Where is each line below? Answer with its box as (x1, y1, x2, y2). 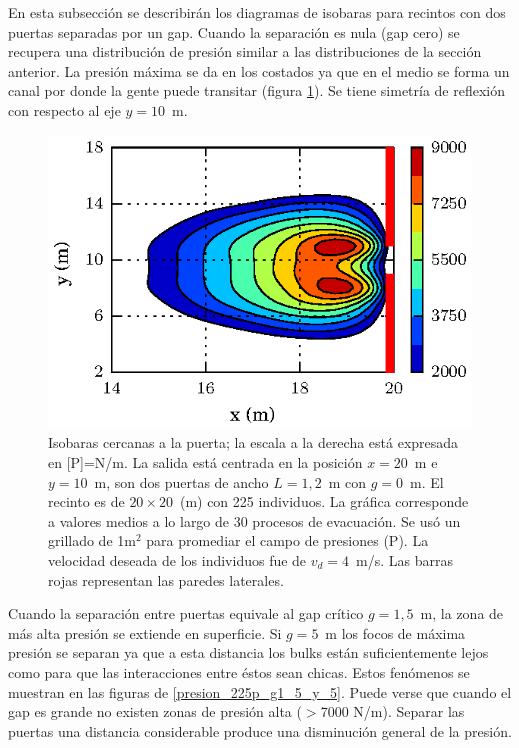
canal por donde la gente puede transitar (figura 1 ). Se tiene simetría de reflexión (8, 80, 506, 101)
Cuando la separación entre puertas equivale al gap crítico (8, 603, 364, 624)
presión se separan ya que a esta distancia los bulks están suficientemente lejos (8, 642, 489, 663)
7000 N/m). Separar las (320, 701, 465, 722)
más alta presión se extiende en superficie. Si (8, 622, 282, 643)
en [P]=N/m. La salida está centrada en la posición (48, 452, 363, 473)
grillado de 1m (48, 530, 136, 551)
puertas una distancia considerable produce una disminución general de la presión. (8, 720, 512, 741)
